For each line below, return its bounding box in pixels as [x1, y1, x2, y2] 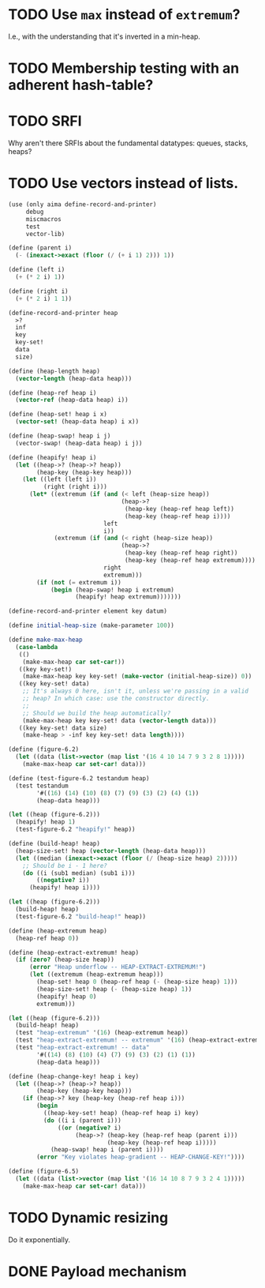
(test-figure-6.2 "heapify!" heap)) [15, 825, 136, 834]
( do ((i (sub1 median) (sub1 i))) [22, 869, 136, 877]
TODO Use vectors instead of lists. [8, 175, 239, 193]
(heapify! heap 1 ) [15, 818, 77, 826]
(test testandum [15, 782, 69, 790]
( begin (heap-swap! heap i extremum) [50, 586, 175, 594]
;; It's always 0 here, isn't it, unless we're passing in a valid [22, 687, 248, 696]
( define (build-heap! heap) [8, 839, 101, 847]
